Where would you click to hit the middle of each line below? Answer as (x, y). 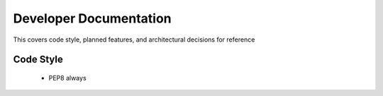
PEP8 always (67, 78)
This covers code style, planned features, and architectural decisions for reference (134, 40)
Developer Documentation (92, 18)
